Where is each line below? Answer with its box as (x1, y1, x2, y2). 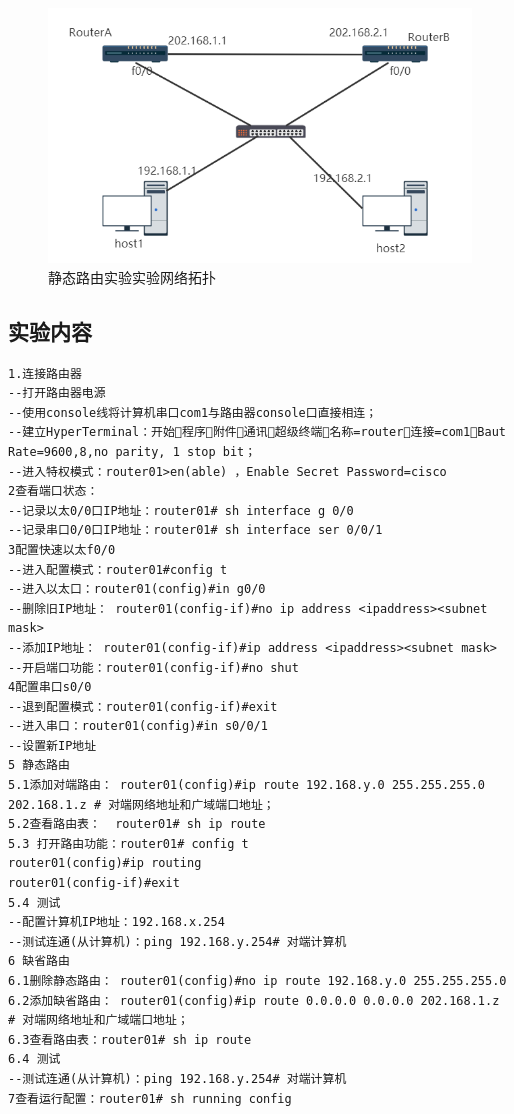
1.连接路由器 (8, 366, 82, 381)
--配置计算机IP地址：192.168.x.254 (8, 915, 225, 930)
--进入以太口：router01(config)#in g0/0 (8, 582, 266, 597)
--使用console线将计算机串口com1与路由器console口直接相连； (8, 405, 378, 420)
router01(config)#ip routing (8, 856, 202, 871)
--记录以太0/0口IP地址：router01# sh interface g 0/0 (8, 503, 354, 518)
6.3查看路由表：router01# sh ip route (8, 1032, 252, 1047)
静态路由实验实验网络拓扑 (48, 266, 216, 287)
